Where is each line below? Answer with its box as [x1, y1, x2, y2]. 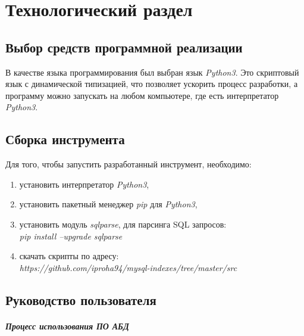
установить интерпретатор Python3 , [19, 178, 149, 190]
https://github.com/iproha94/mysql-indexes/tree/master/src [19, 261, 237, 273]
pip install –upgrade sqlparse [19, 229, 123, 242]
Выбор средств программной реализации [5, 38, 243, 56]
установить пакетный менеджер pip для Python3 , [19, 198, 198, 210]
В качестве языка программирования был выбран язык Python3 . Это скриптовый [5, 66, 299, 78]
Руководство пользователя [5, 290, 156, 309]
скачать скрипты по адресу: [19, 250, 119, 262]
